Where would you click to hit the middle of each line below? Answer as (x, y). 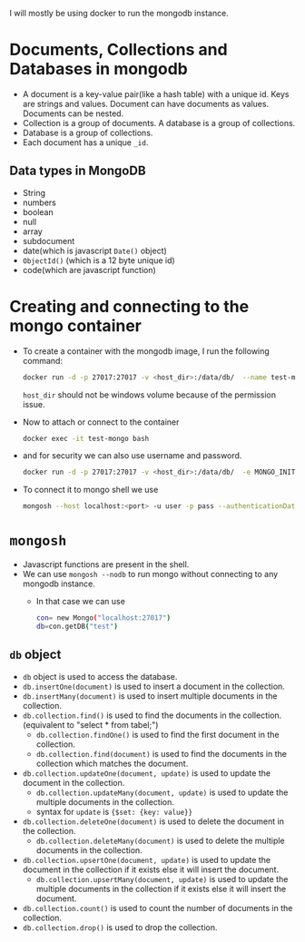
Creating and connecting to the (129, 306)
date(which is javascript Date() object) (95, 250)
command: (43, 360)
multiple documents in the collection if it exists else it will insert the (161, 888)
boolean (38, 211)
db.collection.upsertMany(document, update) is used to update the (162, 878)
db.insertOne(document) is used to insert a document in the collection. (154, 686)
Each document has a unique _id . (85, 142)
